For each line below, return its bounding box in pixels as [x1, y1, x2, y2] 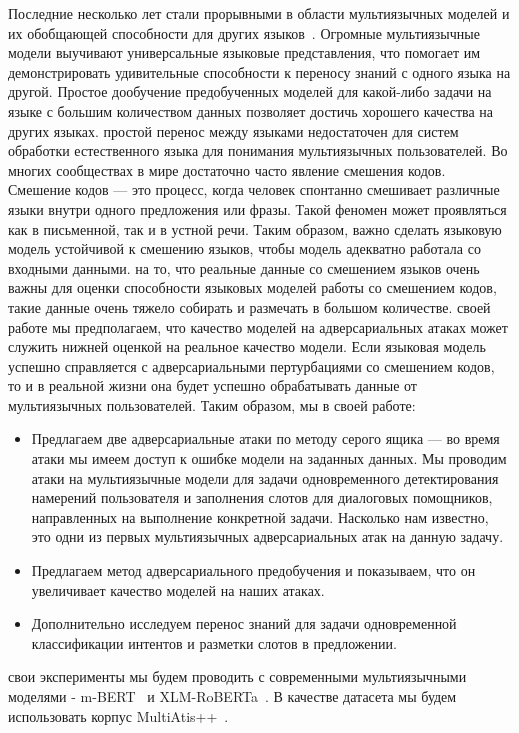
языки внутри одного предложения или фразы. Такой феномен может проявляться [8, 198, 507, 219]
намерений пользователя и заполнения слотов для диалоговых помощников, [31, 487, 493, 508]
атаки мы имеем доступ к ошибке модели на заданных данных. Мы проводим [31, 448, 507, 469]
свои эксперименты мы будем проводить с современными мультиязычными [8, 666, 467, 687]
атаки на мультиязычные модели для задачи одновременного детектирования [31, 467, 499, 488]
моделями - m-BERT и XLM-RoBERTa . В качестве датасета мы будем [8, 686, 457, 706]
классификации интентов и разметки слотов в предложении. [31, 632, 397, 653]
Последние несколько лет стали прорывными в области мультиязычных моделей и [8, 3, 510, 23]
